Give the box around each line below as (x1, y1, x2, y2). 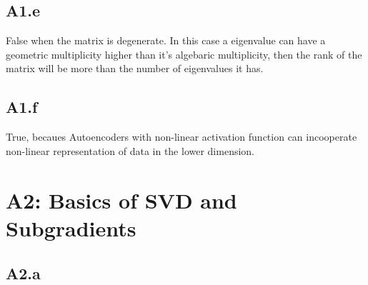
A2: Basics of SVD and (6, 185, 237, 214)
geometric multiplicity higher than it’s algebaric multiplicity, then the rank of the (6, 46, 362, 61)
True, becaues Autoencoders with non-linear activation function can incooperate (6, 129, 357, 144)
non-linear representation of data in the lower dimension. (6, 143, 254, 158)
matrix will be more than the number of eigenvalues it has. (6, 61, 264, 76)
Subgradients (6, 213, 136, 242)
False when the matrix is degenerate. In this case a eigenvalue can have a (6, 33, 326, 48)
